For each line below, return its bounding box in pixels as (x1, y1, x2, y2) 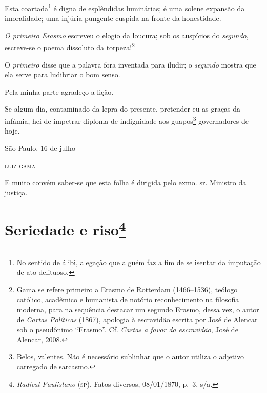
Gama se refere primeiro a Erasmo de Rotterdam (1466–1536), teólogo (16, 283, 238, 294)
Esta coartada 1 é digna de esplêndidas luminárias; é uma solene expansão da (5, 2, 245, 13)
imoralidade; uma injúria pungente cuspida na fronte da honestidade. (5, 13, 221, 24)
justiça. (5, 187, 28, 198)
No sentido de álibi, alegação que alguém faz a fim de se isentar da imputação (16, 256, 261, 267)
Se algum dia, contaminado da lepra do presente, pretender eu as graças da (5, 103, 241, 114)
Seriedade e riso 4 (5, 217, 126, 240)
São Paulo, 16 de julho (5, 142, 75, 153)
